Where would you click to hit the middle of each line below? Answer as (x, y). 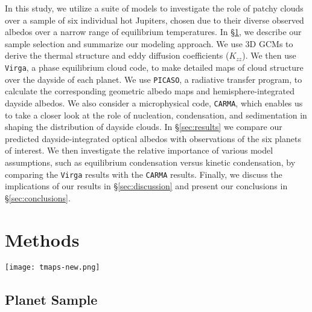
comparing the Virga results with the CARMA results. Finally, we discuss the (144, 174)
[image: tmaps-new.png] (53, 268)
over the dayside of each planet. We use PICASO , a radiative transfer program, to (154, 79)
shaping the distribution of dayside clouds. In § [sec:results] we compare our (144, 127)
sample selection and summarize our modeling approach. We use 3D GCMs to (149, 43)
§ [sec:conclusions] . (38, 197)
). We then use (269, 55)
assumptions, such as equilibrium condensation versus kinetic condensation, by (150, 162)
